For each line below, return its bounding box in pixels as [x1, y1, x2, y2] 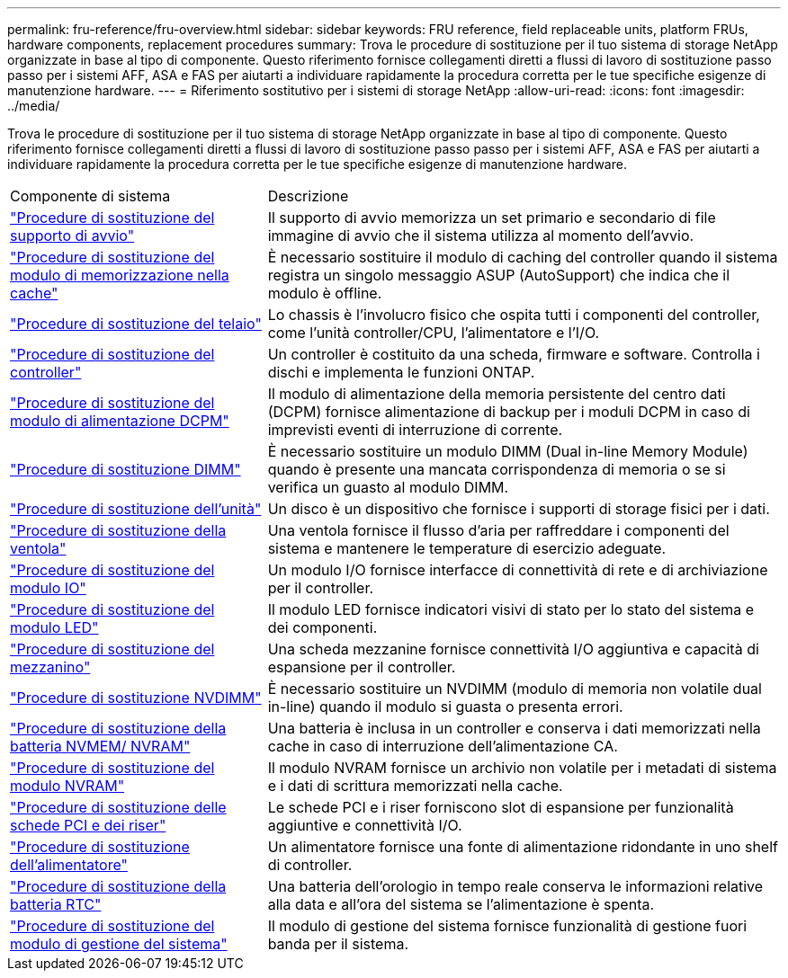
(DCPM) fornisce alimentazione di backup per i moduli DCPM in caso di [267, 403, 750, 421]
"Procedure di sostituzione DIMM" [10, 460, 241, 478]
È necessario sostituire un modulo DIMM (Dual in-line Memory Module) [267, 442, 748, 460]
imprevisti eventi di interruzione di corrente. [267, 421, 563, 439]
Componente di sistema [10, 187, 171, 205]
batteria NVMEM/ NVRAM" [10, 737, 191, 755]
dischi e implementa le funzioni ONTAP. [267, 363, 535, 381]
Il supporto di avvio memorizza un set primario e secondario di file [267, 209, 716, 227]
